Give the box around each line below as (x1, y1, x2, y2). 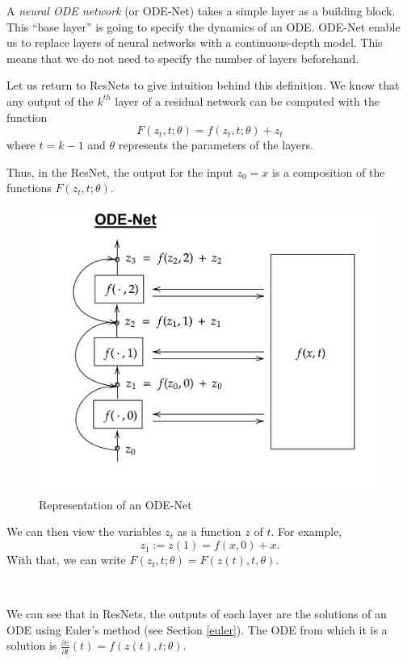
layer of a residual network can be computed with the (115, 92, 380, 109)
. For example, (271, 523, 342, 540)
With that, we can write (6, 551, 126, 568)
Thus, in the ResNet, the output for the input (6, 163, 233, 180)
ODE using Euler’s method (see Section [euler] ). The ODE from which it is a (6, 621, 388, 638)
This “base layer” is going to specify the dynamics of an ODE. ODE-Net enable (6, 18, 401, 35)
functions (6, 179, 52, 196)
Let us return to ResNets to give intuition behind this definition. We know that (6, 77, 400, 94)
